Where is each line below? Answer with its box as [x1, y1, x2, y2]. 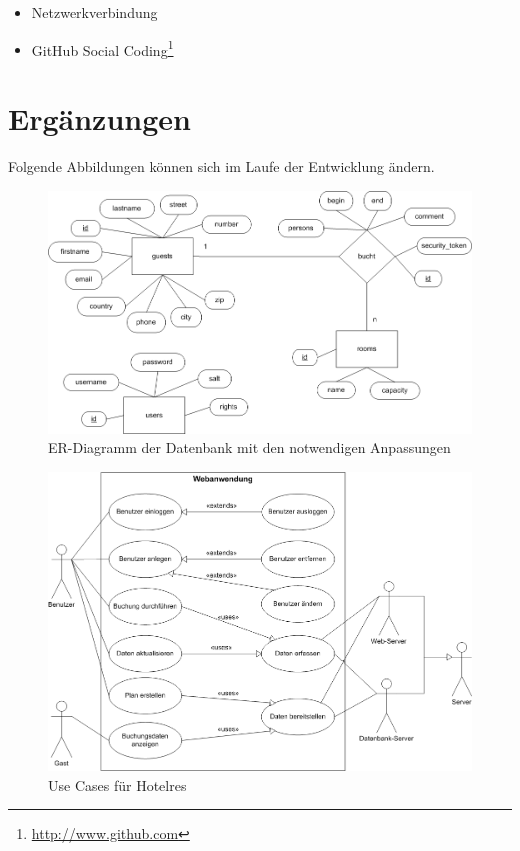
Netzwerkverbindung [31, 2, 158, 22]
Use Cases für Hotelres [48, 774, 187, 795]
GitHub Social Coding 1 [31, 36, 174, 60]
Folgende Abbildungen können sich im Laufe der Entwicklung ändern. [8, 155, 435, 176]
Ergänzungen [8, 98, 191, 139]
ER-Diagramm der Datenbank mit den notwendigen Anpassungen [48, 437, 451, 458]
